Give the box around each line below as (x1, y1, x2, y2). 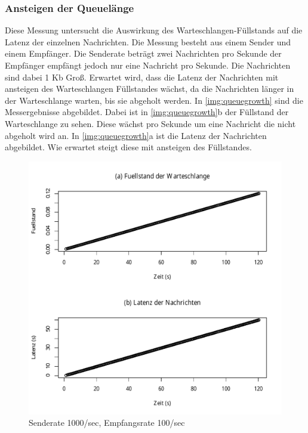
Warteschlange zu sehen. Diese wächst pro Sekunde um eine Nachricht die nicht (5, 117, 296, 129)
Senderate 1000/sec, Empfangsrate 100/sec (29, 416, 185, 429)
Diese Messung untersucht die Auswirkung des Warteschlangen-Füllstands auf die (5, 24, 303, 36)
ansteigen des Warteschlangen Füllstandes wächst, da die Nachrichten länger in (5, 82, 294, 95)
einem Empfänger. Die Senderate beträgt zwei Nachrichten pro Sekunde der (5, 47, 282, 60)
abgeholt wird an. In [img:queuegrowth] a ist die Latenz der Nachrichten (5, 129, 267, 141)
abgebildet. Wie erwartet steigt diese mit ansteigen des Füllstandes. (5, 141, 252, 153)
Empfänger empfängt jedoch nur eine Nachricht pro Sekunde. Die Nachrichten (5, 59, 291, 71)
